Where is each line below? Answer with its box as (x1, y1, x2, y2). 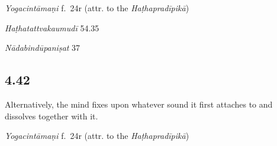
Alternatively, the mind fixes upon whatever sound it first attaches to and (5, 98, 273, 110)
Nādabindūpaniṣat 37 (5, 41, 80, 54)
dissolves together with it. (5, 109, 98, 122)
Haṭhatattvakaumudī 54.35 (5, 21, 99, 34)
